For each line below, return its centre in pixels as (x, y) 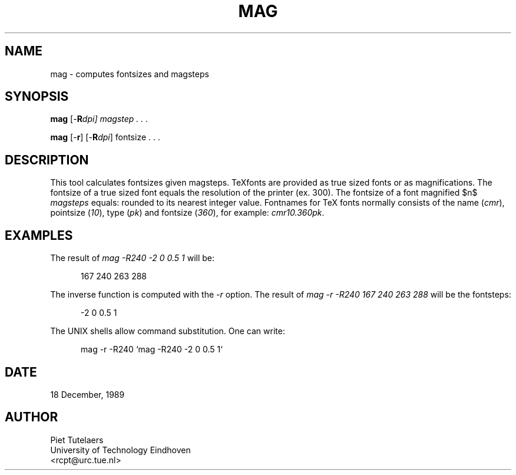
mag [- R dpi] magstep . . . (99, 119)
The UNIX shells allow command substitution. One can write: (168, 331)
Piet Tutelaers (77, 440)
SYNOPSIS (37, 97)
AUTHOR (32, 417)
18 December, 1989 (87, 394)
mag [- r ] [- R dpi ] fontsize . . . (105, 137)
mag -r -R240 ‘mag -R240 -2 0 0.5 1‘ (152, 349)
